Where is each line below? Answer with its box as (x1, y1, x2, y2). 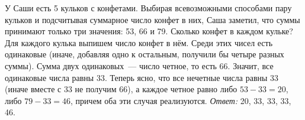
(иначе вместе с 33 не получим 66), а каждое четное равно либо (5, 83, 237, 95)
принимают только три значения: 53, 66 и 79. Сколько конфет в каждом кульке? (5, 25, 293, 37)
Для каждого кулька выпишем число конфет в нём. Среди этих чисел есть (5, 36, 273, 48)
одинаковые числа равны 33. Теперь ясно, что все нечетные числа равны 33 (5, 71, 279, 83)
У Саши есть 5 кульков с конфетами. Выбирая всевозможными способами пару (5, 2, 292, 14)
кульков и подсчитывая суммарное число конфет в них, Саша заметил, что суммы (5, 13, 300, 25)
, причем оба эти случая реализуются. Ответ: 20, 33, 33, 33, (70, 94, 291, 106)
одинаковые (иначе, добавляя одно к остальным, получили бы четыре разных (5, 48, 284, 60)
